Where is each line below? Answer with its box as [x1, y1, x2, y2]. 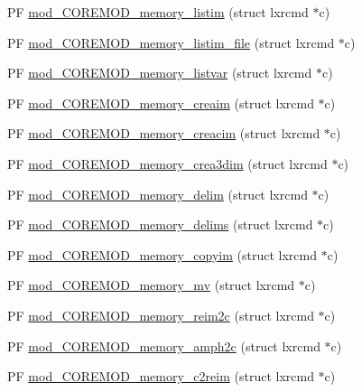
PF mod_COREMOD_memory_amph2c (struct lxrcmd [7, 336, 320, 355]
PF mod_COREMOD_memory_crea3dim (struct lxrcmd [7, 154, 328, 173]
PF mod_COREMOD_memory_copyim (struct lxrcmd [7, 245, 318, 264]
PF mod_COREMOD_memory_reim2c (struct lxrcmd [7, 305, 314, 324]
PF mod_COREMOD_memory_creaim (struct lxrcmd [7, 93, 314, 112]
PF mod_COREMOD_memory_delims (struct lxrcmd [7, 215, 313, 234]
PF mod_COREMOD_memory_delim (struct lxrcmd [7, 184, 308, 203]
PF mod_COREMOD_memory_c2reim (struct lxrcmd [7, 367, 314, 386]
